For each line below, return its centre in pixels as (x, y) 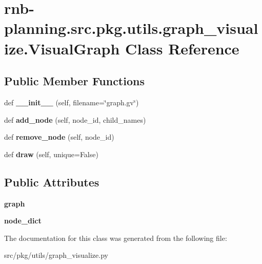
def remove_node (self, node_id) (59, 137)
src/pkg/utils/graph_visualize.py (56, 255)
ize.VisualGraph (62, 48)
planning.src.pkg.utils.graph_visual (131, 28)
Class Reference (182, 48)
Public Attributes (52, 182)
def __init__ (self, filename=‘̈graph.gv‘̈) (72, 102)
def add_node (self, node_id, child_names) (75, 119)
